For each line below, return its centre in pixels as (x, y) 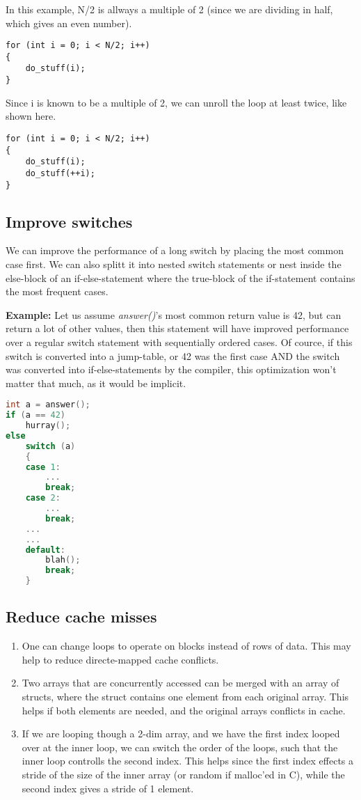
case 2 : (43, 498)
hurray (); (48, 426)
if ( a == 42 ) (35, 415)
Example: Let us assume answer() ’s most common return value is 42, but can (174, 314)
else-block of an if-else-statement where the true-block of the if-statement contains (180, 277)
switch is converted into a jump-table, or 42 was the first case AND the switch (173, 355)
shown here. (31, 116)
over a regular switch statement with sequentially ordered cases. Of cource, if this (179, 342)
